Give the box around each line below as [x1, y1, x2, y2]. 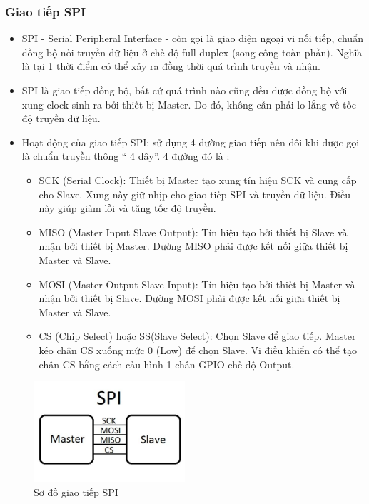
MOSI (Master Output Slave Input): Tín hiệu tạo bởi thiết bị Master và [39, 276, 355, 291]
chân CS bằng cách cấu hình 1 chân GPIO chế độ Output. [39, 356, 295, 371]
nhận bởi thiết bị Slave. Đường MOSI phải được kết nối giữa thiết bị [39, 291, 340, 306]
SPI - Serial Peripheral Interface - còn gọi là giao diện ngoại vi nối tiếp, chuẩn [21, 31, 363, 46]
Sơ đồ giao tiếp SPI [34, 485, 118, 500]
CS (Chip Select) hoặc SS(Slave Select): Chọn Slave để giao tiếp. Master [39, 328, 356, 343]
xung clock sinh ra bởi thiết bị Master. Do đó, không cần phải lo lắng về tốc [21, 96, 357, 111]
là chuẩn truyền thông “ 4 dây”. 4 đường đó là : [21, 148, 230, 163]
